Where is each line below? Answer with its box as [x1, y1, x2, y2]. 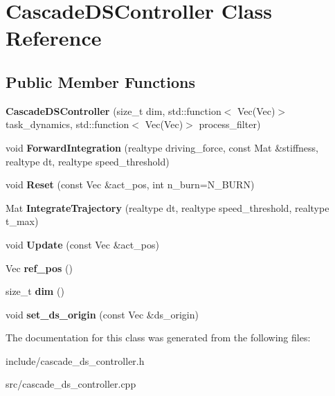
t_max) [6, 214, 39, 228]
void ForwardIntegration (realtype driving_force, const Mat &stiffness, [6, 140, 318, 154]
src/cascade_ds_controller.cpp [6, 377, 136, 391]
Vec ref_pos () [6, 260, 73, 275]
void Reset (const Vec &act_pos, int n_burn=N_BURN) [6, 177, 255, 192]
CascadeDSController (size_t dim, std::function [6, 103, 221, 118]
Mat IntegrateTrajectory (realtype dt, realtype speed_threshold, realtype [6, 200, 329, 215]
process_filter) [199, 117, 261, 132]
